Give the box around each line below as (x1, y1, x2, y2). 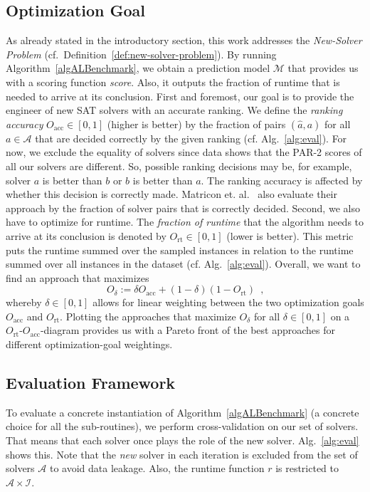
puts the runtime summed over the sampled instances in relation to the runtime (6, 242, 354, 257)
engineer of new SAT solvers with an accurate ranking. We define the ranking (6, 103, 343, 117)
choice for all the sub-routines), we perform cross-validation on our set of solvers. (6, 419, 359, 434)
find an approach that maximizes (6, 270, 149, 285)
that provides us (287, 61, 359, 75)
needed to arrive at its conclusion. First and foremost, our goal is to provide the (6, 88, 354, 103)
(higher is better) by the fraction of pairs (107, 116, 286, 131)
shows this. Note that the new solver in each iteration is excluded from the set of (6, 446, 358, 461)
